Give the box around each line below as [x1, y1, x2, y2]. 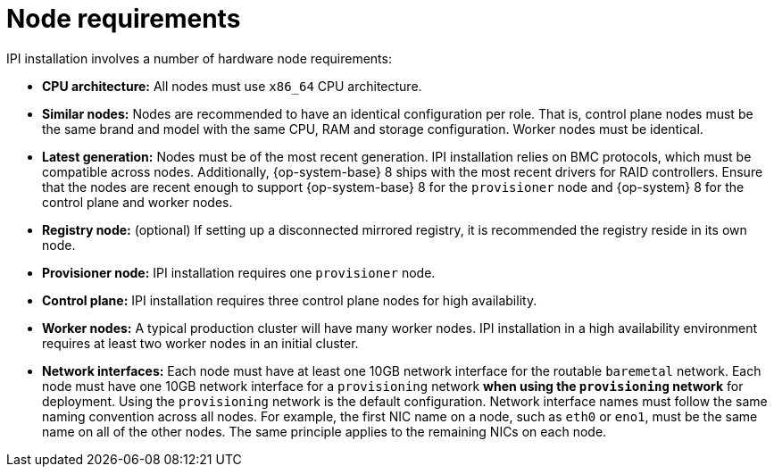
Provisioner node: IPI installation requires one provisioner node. [42, 264, 436, 280]
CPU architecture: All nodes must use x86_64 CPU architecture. [42, 78, 422, 94]
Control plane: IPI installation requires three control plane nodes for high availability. [42, 292, 537, 308]
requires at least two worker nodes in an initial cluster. [42, 335, 359, 351]
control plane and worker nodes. [42, 194, 233, 210]
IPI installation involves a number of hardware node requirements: [6, 50, 392, 66]
